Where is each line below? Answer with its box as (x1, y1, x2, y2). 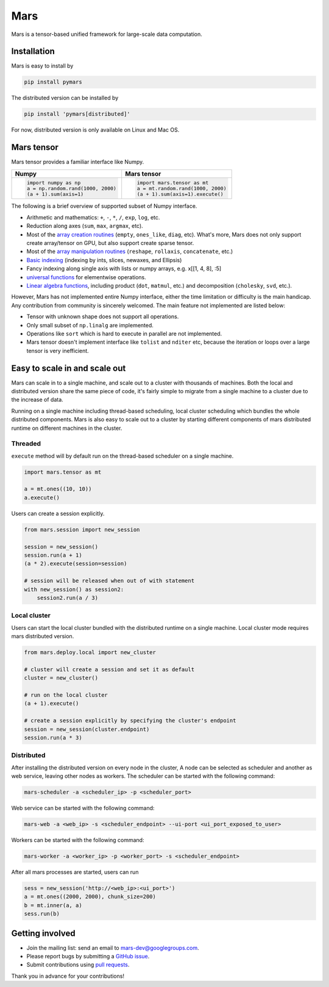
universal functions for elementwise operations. (26, 273, 146, 280)
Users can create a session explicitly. (11, 510, 105, 517)
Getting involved (11, 928, 76, 938)
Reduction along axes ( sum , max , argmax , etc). (26, 223, 143, 230)
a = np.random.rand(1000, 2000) (26, 185, 117, 191)
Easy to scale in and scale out (11, 363, 126, 373)
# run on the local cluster (24, 692, 108, 699)
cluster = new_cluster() (24, 674, 99, 682)
